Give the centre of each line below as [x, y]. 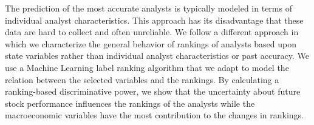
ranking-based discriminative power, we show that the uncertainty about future [153, 91]
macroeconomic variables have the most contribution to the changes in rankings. [154, 115]
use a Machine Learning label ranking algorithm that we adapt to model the [147, 67]
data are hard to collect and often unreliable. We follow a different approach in [152, 32]
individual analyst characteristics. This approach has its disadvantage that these [154, 20]
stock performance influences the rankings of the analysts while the [130, 103]
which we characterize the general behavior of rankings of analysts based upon [151, 43]
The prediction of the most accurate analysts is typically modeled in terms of [148, 8]
